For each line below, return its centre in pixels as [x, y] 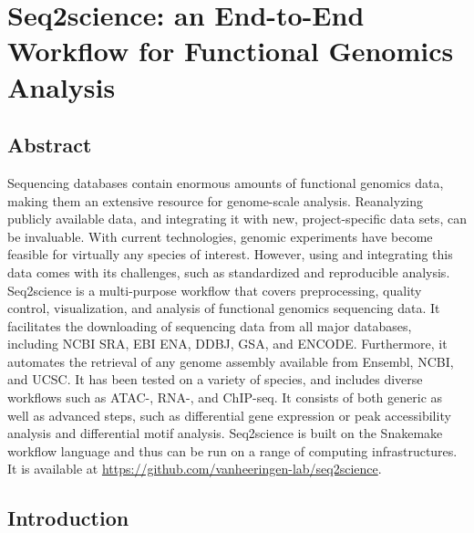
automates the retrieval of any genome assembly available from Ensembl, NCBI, [231, 361]
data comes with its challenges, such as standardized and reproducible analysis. [229, 272]
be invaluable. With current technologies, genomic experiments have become [220, 236]
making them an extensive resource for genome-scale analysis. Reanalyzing [216, 200]
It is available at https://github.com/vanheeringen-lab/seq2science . [195, 469]
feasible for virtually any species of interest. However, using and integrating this [230, 254]
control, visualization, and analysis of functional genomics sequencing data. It [224, 308]
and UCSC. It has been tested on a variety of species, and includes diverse [215, 379]
